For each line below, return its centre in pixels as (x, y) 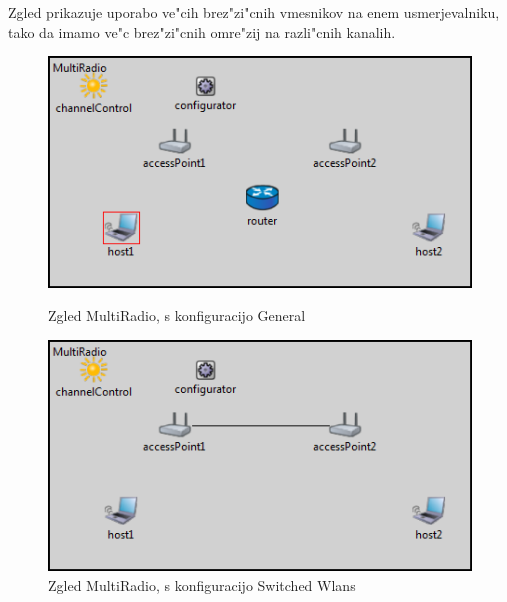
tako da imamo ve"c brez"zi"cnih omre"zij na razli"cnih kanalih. (202, 31)
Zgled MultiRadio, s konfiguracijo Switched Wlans (202, 585)
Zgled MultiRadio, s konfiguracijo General (177, 315)
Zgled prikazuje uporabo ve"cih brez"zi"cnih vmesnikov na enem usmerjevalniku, (254, 12)
